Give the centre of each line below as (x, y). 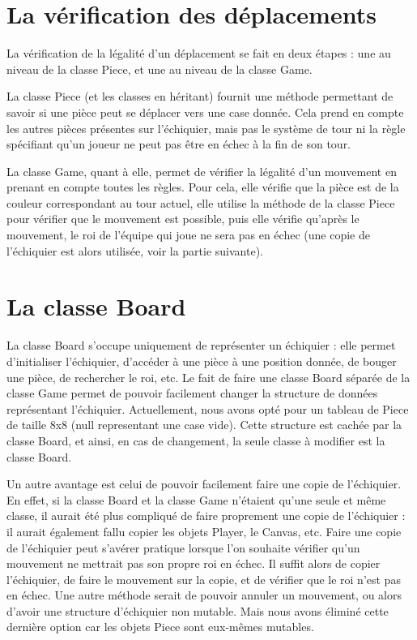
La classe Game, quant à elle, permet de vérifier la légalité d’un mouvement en (202, 171)
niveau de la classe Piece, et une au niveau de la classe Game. (160, 69)
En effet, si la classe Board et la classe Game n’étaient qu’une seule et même (196, 499)
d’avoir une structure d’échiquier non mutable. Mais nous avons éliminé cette (198, 610)
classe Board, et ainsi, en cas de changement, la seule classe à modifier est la (196, 440)
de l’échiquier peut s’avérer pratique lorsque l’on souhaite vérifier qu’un (183, 547)
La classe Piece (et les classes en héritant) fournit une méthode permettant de (200, 96)
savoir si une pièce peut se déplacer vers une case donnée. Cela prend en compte (205, 112)
